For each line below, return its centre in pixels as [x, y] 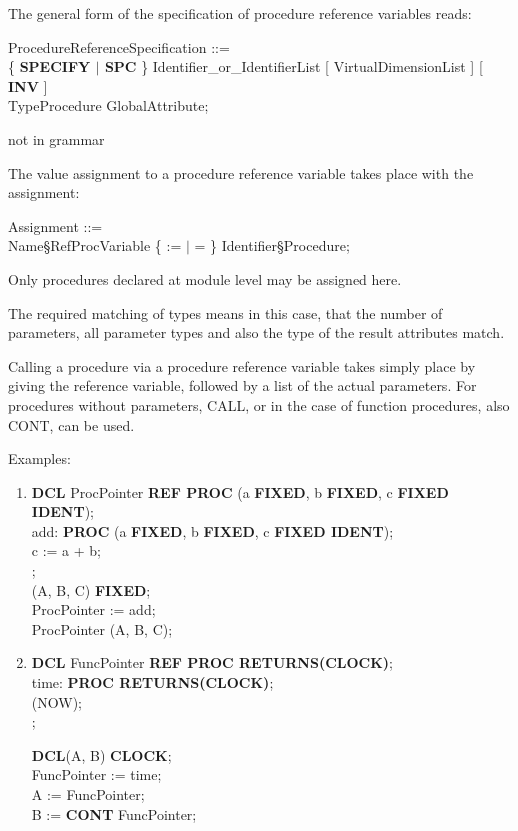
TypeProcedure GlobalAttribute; [108, 105]
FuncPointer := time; [96, 774]
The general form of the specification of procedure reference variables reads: [240, 13]
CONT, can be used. [71, 424]
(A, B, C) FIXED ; [91, 589]
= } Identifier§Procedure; [272, 245]
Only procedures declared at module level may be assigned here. [205, 278]
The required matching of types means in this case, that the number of [225, 312]
